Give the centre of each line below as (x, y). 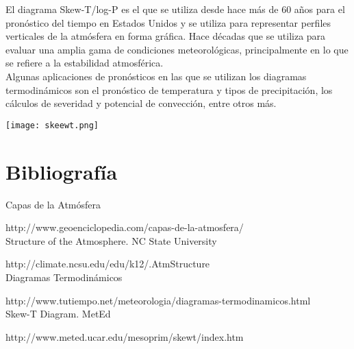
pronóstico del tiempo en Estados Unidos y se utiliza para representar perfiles (168, 22)
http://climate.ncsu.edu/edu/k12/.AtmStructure (108, 264)
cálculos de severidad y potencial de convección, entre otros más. (141, 103)
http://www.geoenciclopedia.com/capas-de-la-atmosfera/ (125, 227)
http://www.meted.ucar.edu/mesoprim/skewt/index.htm (125, 336)
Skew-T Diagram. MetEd (58, 314)
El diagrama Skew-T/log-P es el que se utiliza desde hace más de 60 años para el (175, 9)
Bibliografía (62, 171)
